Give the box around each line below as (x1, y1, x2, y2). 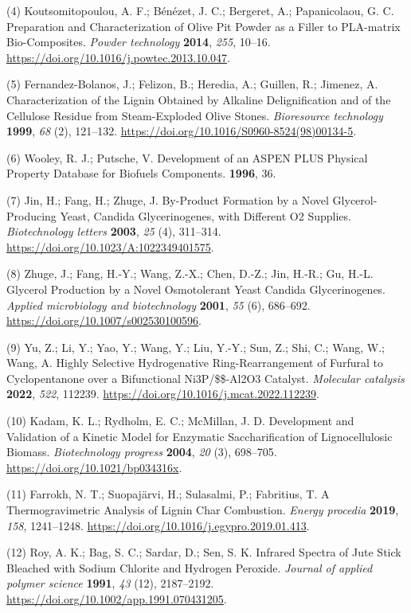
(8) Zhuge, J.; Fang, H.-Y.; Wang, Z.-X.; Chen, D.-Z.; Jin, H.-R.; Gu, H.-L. (6, 265, 374, 282)
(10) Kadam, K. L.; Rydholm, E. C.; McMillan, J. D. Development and (6, 412, 354, 429)
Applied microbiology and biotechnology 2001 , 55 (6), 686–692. (6, 296, 311, 313)
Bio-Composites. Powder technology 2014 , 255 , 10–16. (6, 33, 271, 50)
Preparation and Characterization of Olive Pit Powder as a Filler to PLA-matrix (6, 18, 401, 34)
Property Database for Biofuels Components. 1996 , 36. (6, 165, 276, 182)
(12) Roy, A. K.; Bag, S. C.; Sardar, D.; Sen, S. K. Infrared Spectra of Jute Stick (6, 544, 401, 560)
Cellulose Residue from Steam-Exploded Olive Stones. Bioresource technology (6, 107, 383, 123)
